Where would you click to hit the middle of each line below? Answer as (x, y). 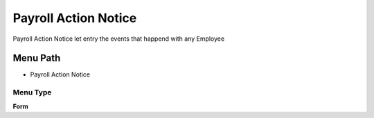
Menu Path (37, 58)
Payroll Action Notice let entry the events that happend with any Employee (119, 39)
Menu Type (32, 92)
